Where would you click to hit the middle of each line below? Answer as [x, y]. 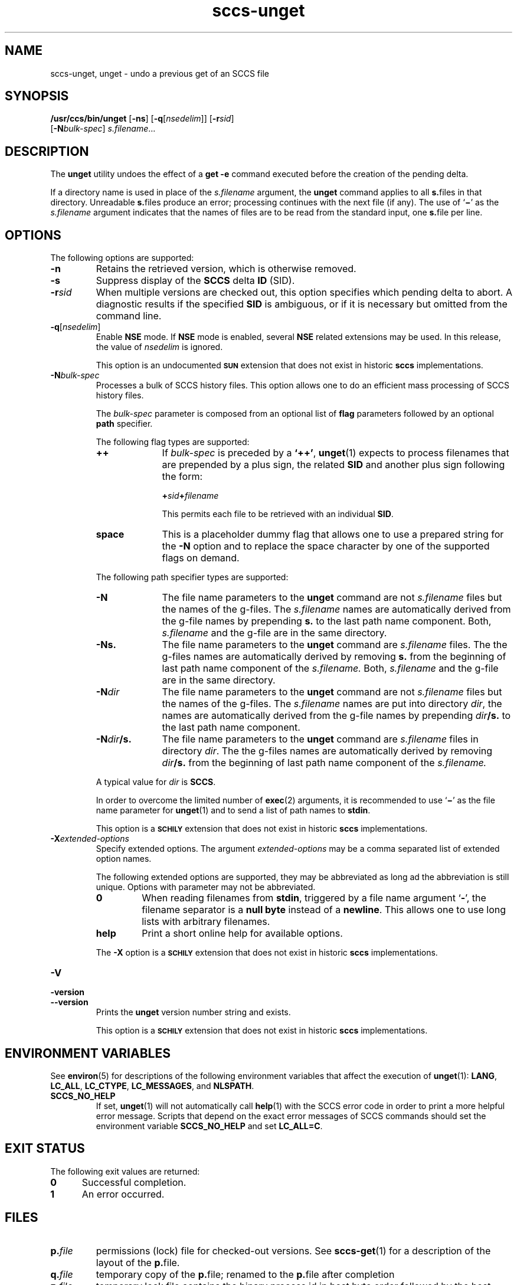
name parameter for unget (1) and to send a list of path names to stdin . [233, 810]
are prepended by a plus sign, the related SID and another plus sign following [333, 465]
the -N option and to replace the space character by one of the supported [326, 546]
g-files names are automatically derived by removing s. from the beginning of [334, 657]
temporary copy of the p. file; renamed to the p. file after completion [245, 1274]
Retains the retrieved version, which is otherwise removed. [226, 269]
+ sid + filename [190, 496]
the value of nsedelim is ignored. [159, 347]
